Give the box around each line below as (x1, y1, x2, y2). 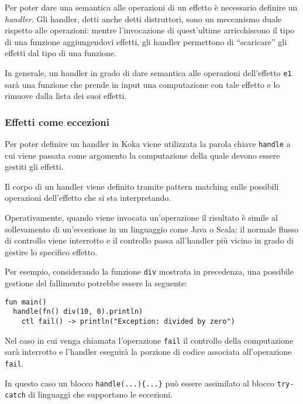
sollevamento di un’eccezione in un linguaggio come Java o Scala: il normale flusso (5, 222, 299, 235)
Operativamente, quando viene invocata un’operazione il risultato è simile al (5, 211, 278, 224)
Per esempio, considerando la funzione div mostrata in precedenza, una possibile (5, 265, 294, 278)
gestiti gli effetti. (5, 160, 64, 173)
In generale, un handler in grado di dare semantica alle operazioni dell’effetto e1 (5, 66, 292, 78)
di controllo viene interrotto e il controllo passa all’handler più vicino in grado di (5, 234, 294, 246)
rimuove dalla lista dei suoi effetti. (5, 90, 127, 102)
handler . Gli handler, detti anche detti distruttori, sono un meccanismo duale (5, 12, 282, 25)
